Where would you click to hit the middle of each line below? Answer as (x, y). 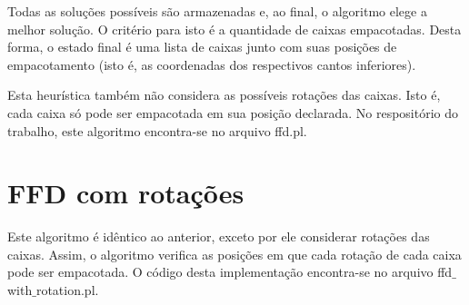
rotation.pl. (67, 290)
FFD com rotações (126, 193)
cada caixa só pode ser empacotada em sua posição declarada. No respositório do (233, 112)
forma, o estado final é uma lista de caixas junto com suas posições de (202, 47)
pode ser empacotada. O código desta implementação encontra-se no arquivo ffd (230, 272)
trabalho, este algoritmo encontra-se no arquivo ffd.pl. (157, 130)
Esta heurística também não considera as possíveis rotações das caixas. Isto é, (224, 95)
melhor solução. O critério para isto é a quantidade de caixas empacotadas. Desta (234, 29)
